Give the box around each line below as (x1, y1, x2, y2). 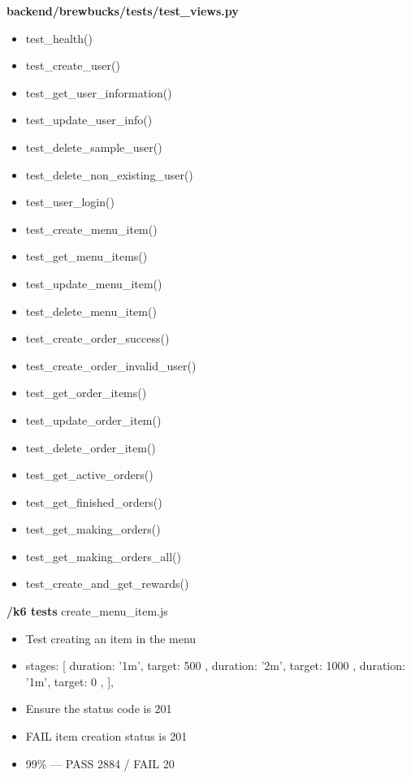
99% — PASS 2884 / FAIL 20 (25, 754, 175, 772)
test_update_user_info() (25, 111, 153, 128)
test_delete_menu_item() (25, 302, 157, 319)
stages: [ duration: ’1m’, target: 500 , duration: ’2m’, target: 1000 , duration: (25, 657, 405, 674)
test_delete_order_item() (25, 439, 156, 456)
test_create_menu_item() (25, 220, 158, 237)
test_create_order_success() (25, 330, 170, 347)
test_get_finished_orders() (25, 493, 162, 510)
